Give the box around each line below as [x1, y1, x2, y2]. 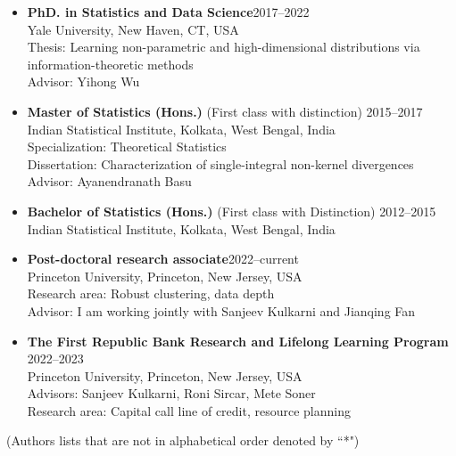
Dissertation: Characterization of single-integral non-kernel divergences [27, 154, 414, 173]
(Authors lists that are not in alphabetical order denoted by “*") [6, 431, 360, 450]
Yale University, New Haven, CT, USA [27, 20, 239, 38]
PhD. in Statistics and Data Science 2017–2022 [27, 3, 310, 20]
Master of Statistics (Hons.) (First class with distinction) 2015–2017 [27, 102, 423, 120]
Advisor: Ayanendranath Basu [27, 172, 192, 191]
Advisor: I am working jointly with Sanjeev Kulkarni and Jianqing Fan [27, 301, 416, 320]
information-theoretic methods [27, 54, 194, 73]
